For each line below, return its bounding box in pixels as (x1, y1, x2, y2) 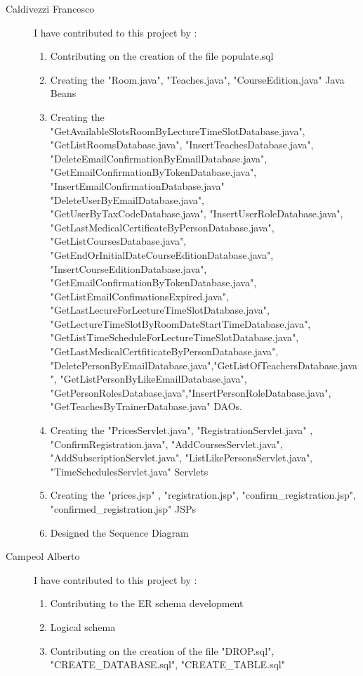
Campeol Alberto (6, 549, 80, 563)
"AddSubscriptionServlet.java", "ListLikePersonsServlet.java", (50, 450, 313, 465)
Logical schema (50, 619, 116, 634)
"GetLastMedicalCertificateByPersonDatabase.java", (50, 219, 275, 234)
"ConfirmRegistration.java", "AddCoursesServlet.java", (50, 436, 283, 451)
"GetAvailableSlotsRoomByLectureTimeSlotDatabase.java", (50, 123, 305, 138)
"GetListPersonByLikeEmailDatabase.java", (60, 371, 247, 386)
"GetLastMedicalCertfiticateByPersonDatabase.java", (50, 344, 279, 359)
